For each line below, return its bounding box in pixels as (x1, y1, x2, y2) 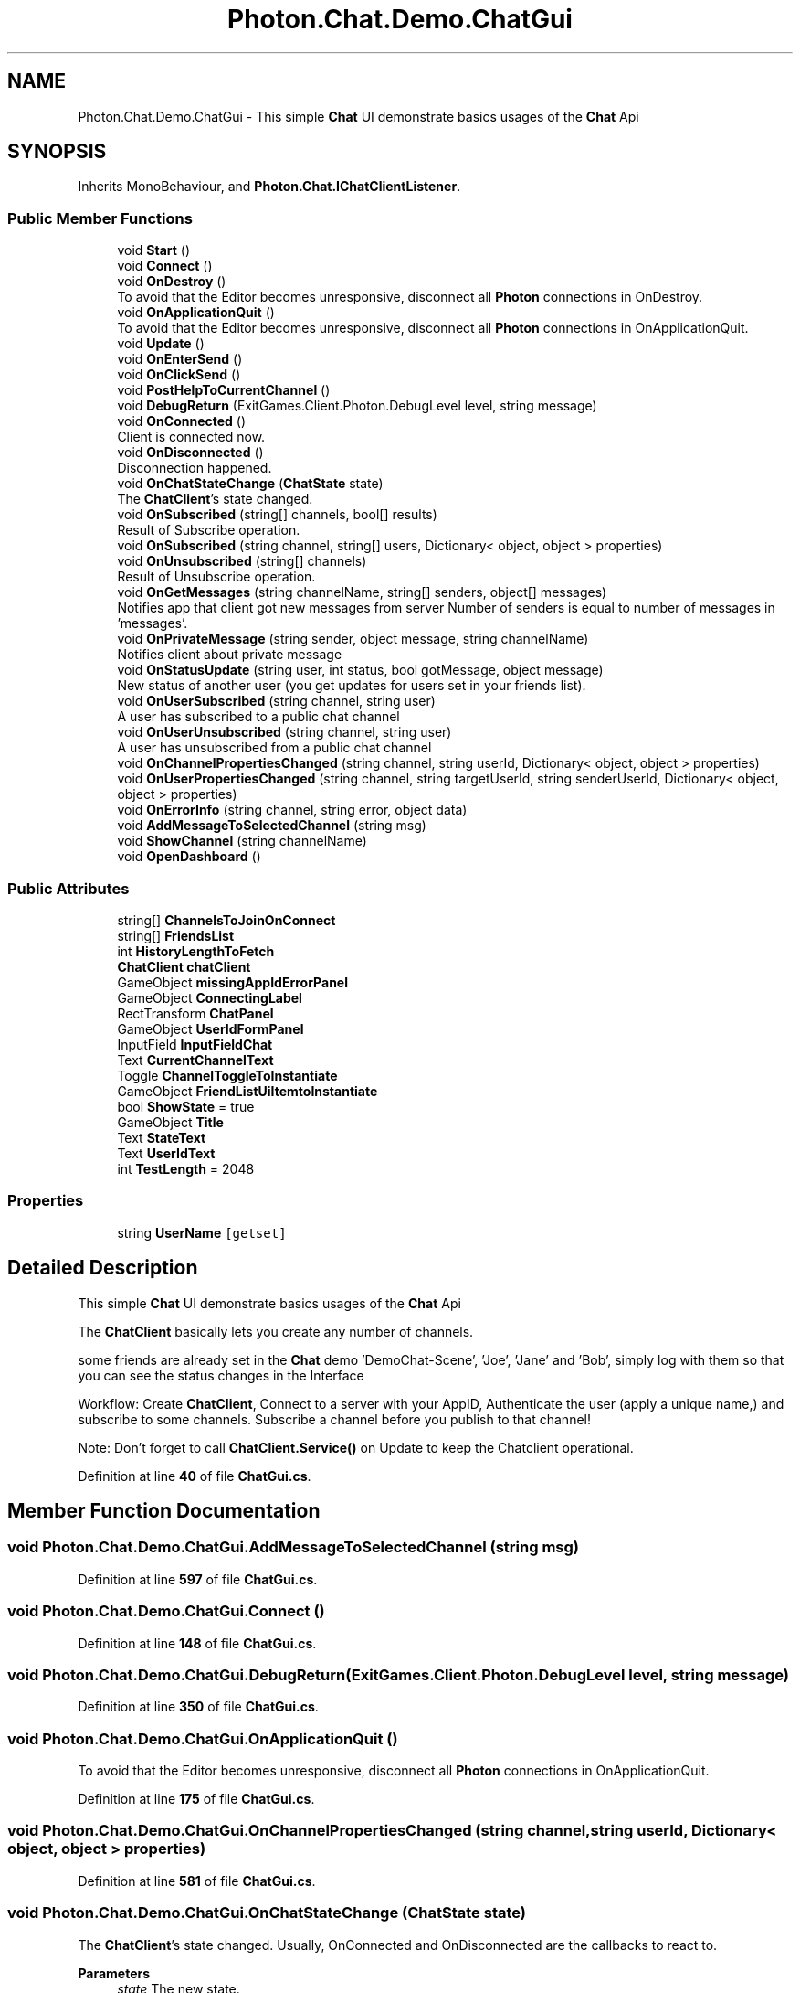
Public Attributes (7, 879, 130, 898)
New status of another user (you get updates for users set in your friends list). (117, 677, 586, 694)
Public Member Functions (7, 208, 193, 228)
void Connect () (117, 258, 213, 274)
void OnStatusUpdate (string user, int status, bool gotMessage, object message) (117, 662, 604, 678)
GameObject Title (117, 1114, 224, 1130)
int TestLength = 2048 (117, 1160, 255, 1177)
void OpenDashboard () (117, 848, 261, 865)
